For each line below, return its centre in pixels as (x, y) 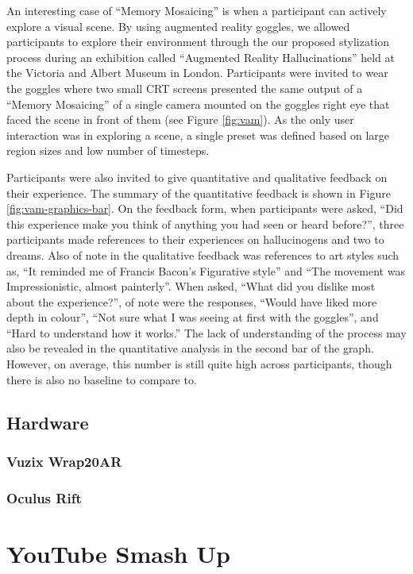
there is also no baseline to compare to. (102, 379)
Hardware (48, 422)
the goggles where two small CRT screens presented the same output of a (185, 88)
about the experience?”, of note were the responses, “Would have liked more (192, 301)
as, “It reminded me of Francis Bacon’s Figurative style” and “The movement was (206, 270)
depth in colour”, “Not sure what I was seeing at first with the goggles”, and (193, 317)
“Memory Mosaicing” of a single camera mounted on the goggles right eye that (198, 104)
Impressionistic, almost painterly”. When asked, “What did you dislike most (191, 286)
